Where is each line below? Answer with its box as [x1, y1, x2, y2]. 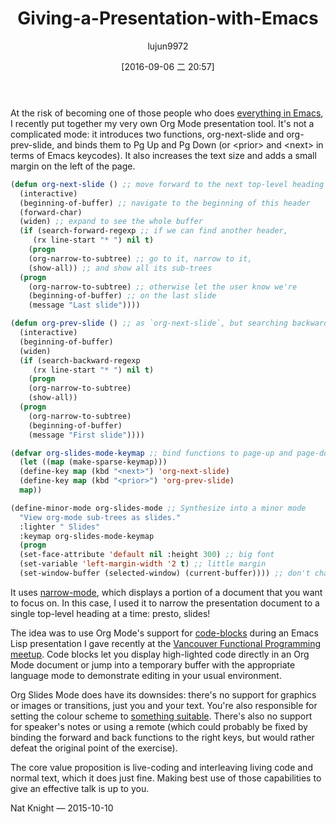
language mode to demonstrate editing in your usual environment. [10, 669, 282, 681]
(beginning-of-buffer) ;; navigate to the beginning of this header [19, 198, 311, 208]
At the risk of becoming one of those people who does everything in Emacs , [10, 107, 324, 119]
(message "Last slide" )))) [28, 300, 141, 311]
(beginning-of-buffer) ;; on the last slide [28, 291, 217, 301]
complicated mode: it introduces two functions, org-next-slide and [10, 128, 285, 140]
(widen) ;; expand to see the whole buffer [19, 217, 203, 227]
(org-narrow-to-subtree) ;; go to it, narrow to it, [28, 253, 253, 264]
